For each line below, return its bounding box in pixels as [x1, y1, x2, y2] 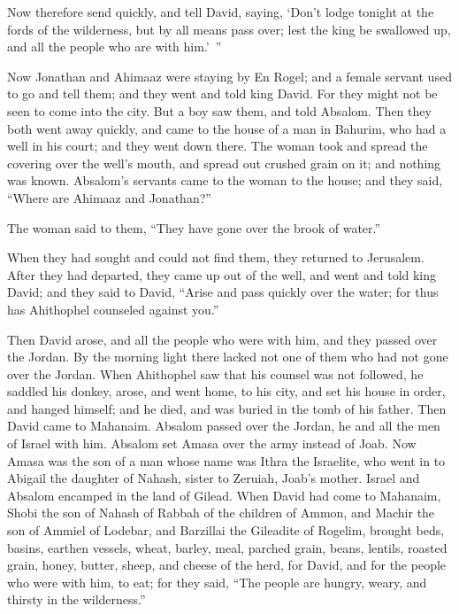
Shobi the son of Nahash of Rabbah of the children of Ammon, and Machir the [7, 503, 435, 522]
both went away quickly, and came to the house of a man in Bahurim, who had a [7, 119, 447, 137]
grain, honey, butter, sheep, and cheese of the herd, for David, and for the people [7, 556, 447, 574]
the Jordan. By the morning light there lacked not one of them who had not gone [7, 347, 448, 366]
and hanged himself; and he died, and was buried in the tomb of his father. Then [7, 399, 447, 417]
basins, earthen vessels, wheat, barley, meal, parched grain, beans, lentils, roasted [7, 538, 448, 556]
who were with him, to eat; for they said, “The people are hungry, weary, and [7, 572, 427, 591]
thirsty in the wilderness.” [7, 590, 146, 609]
